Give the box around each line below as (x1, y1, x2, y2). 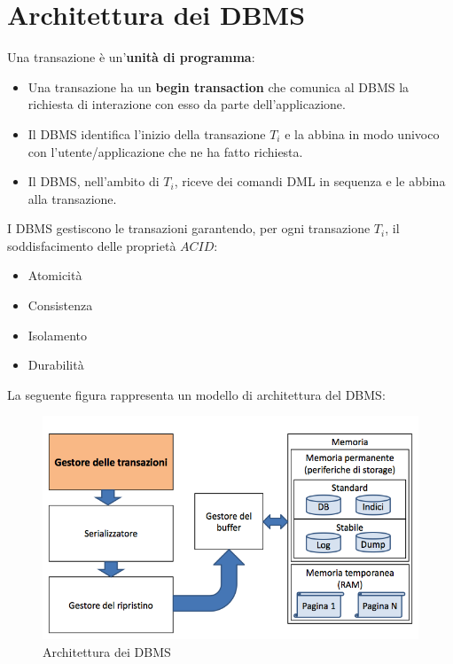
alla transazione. (27, 189, 117, 207)
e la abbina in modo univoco (285, 124, 440, 143)
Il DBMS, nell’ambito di (27, 172, 160, 191)
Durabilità (27, 355, 84, 374)
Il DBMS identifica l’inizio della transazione (27, 124, 266, 143)
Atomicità (27, 266, 82, 285)
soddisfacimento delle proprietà (7, 236, 176, 254)
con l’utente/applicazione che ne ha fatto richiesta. (27, 142, 303, 160)
